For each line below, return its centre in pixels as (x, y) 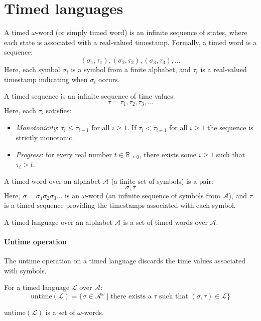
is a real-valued (224, 69)
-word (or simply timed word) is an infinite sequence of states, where (142, 32)
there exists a (131, 297)
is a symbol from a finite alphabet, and (131, 69)
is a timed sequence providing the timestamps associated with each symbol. (120, 205)
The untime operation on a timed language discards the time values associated (125, 261)
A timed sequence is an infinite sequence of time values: (90, 96)
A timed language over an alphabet (58, 222)
